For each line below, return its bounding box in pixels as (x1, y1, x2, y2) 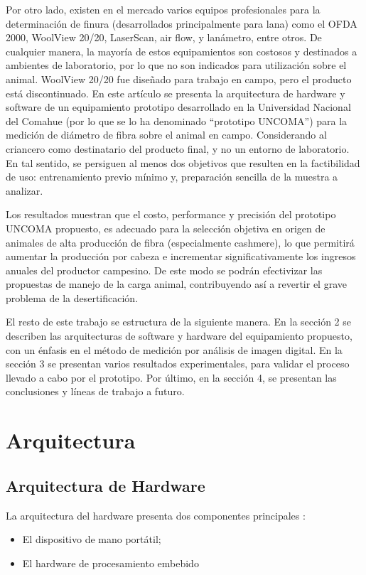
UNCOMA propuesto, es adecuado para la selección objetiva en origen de (6, 220, 325, 235)
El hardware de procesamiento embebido (22, 555, 199, 570)
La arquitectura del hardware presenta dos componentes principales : (6, 507, 306, 522)
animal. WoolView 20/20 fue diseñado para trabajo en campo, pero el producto (6, 71, 352, 86)
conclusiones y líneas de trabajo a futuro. (6, 384, 185, 399)
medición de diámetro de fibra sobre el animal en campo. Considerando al (6, 127, 327, 142)
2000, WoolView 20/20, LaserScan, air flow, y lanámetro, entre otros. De (6, 30, 322, 45)
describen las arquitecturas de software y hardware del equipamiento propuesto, (6, 328, 352, 343)
